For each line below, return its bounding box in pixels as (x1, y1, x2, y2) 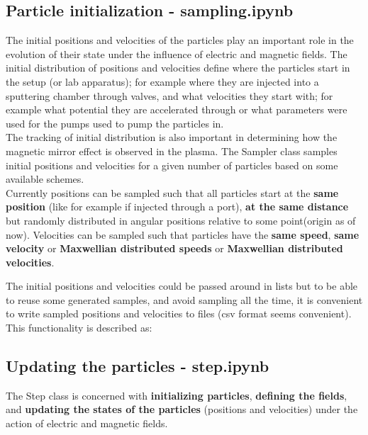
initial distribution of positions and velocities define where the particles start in (6, 60, 350, 75)
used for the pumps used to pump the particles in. (6, 115, 224, 130)
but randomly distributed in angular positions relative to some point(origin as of (6, 213, 356, 227)
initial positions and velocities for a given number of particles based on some (6, 157, 338, 172)
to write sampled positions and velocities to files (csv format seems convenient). (6, 306, 352, 321)
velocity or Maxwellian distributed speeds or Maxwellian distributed (6, 241, 343, 256)
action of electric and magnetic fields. (6, 416, 168, 431)
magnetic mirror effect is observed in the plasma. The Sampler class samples (6, 143, 338, 158)
